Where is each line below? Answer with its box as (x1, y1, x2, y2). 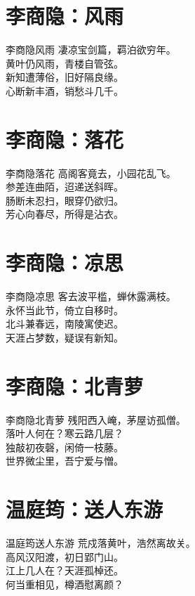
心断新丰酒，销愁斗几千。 (6, 83, 123, 98)
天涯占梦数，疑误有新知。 (6, 330, 123, 344)
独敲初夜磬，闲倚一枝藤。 (6, 439, 123, 454)
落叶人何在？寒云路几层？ (6, 426, 123, 441)
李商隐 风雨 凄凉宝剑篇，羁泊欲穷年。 (6, 42, 176, 57)
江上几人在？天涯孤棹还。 (6, 563, 123, 578)
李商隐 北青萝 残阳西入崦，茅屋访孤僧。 (6, 412, 186, 427)
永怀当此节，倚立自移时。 (6, 302, 123, 317)
